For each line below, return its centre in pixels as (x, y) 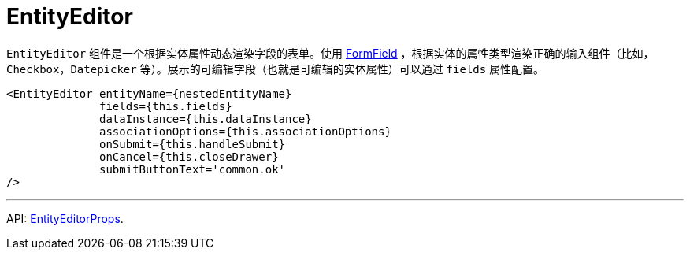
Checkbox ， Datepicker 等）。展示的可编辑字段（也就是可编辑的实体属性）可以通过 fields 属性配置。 (276, 69)
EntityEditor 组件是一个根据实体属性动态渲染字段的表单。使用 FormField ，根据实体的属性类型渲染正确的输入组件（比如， (330, 53)
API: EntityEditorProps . (65, 218)
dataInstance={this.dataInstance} (206, 119)
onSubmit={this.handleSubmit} (193, 144)
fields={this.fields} (166, 106)
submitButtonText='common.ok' (193, 169)
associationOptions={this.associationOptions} (245, 131)
